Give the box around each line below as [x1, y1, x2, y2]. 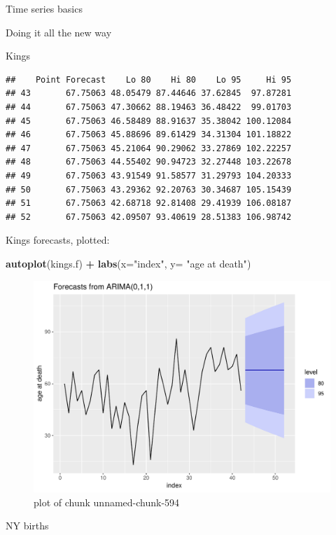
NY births [6, 518, 49, 533]
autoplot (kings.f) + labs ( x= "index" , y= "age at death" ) [6, 256, 251, 270]
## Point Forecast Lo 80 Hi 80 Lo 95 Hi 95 [6, 74, 292, 85]
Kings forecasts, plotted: [6, 232, 110, 247]
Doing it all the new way [6, 25, 112, 39]
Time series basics [6, 1, 83, 15]
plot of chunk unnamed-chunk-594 [34, 494, 180, 509]
